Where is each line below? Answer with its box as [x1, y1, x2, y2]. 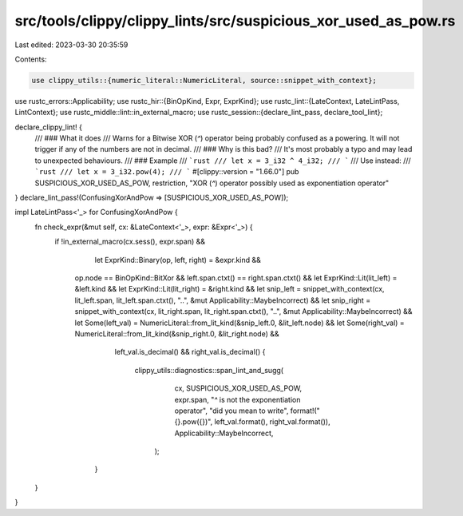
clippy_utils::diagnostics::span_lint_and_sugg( [134, 365, 283, 375]
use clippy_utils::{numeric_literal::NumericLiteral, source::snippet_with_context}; [31, 76, 377, 85]
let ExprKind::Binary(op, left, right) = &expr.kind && [94, 255, 261, 264]
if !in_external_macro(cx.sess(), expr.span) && [54, 236, 205, 247]
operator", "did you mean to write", [174, 406, 289, 415]
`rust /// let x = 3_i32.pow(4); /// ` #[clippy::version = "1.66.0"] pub [34, 167, 299, 177]
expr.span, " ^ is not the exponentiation [174, 395, 301, 404]
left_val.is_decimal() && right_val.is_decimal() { [114, 347, 266, 357]
